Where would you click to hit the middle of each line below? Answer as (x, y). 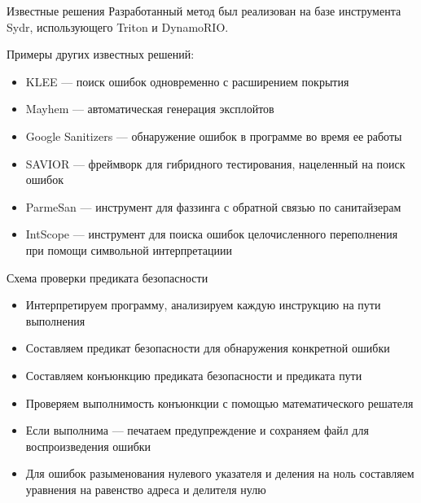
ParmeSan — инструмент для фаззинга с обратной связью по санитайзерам (213, 206)
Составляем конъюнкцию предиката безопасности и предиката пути (194, 375)
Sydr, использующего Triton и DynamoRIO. (118, 26)
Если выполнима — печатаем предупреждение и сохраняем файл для (197, 430)
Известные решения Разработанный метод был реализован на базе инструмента (204, 11)
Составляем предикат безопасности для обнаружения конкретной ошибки (208, 348)
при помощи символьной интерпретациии (129, 249)
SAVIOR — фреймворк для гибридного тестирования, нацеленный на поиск (215, 163)
